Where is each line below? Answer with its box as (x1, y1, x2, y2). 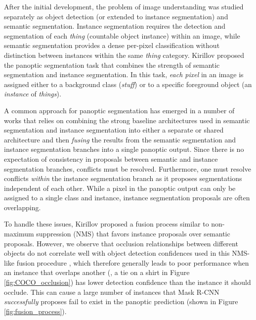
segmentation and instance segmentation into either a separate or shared (4, 125, 224, 135)
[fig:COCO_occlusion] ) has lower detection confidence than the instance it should (4, 277, 251, 287)
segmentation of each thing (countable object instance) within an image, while (4, 30, 240, 41)
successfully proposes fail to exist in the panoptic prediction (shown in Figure (4, 296, 238, 307)
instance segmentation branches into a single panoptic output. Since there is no (4, 144, 244, 154)
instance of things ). (4, 89, 61, 99)
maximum (4, 229, 34, 239)
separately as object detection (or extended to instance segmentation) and (4, 11, 228, 21)
